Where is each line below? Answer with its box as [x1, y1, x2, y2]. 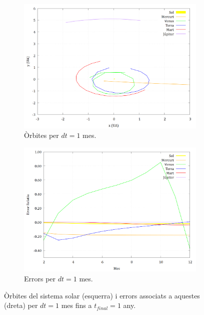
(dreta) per [4, 300, 38, 310]
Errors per [24, 273, 56, 283]
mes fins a [61, 300, 92, 310]
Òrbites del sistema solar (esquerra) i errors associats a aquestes [4, 290, 200, 300]
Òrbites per [24, 130, 59, 140]
